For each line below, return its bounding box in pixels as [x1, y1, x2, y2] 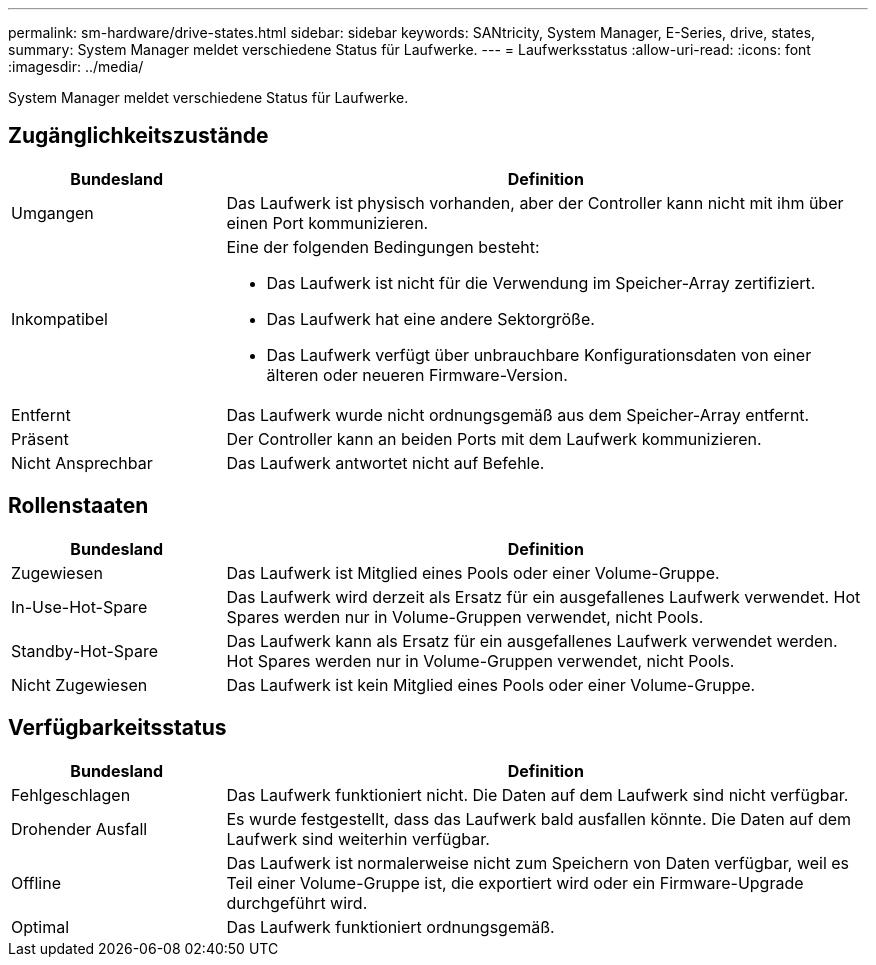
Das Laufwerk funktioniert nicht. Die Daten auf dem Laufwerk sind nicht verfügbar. [226, 784, 849, 805]
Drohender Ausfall [11, 818, 148, 839]
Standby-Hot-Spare [11, 640, 159, 661]
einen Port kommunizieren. [226, 212, 429, 233]
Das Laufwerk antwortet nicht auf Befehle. [226, 452, 545, 473]
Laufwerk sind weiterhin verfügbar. [226, 828, 490, 849]
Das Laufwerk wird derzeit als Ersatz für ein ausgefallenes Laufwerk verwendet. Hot [226, 586, 861, 607]
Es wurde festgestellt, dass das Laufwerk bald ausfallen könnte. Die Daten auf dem [226, 808, 852, 829]
